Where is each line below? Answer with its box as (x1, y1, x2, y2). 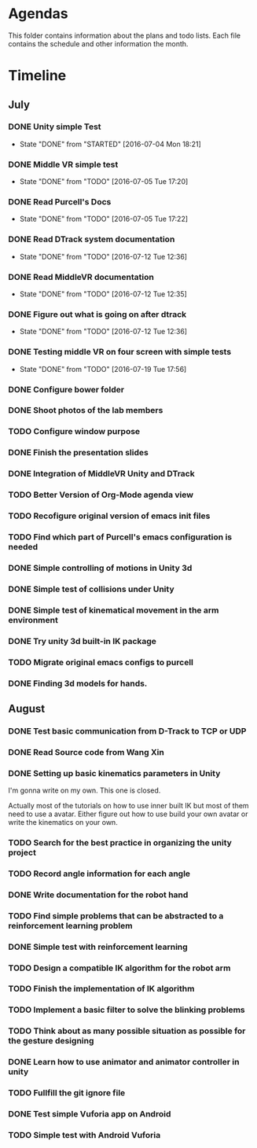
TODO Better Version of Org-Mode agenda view (8, 489, 194, 500)
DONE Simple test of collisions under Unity (8, 583, 174, 594)
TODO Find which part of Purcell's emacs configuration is (8, 532, 233, 543)
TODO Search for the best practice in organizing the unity (8, 837, 232, 848)
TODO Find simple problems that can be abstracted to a (8, 910, 224, 921)
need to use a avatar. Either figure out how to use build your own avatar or (8, 809, 248, 819)
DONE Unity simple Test (8, 121, 101, 132)
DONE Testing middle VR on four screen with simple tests (8, 347, 232, 358)
